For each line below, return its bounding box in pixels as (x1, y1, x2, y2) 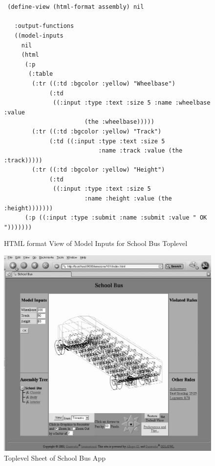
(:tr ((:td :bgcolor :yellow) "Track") (32, 128, 162, 135)
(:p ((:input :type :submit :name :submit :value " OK (24, 214, 207, 222)
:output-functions (14, 22, 74, 30)
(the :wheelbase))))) (84, 118, 154, 126)
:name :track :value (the (98, 147, 183, 155)
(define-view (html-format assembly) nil (7, 3, 144, 11)
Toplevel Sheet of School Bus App (4, 452, 106, 463)
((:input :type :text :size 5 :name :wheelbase (53, 99, 211, 107)
